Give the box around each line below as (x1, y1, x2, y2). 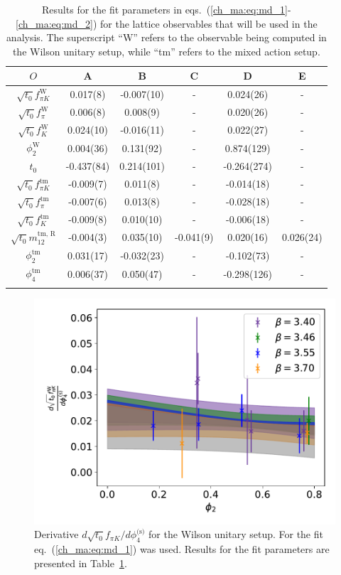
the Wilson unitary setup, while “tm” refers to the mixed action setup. (12, 43, 320, 58)
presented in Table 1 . (34, 555, 127, 570)
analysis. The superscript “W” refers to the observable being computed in (6, 30, 327, 45)
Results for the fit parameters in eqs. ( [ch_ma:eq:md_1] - (42, 2, 291, 16)
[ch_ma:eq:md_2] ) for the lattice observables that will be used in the (16, 16, 318, 31)
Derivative (34, 527, 79, 542)
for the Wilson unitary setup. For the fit (148, 527, 323, 542)
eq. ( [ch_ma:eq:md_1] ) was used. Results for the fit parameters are (34, 542, 330, 557)
